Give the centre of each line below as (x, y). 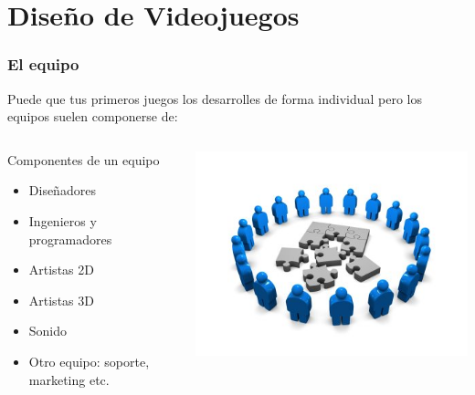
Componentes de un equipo (84, 159)
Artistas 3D (61, 300)
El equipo (43, 64)
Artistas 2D (61, 270)
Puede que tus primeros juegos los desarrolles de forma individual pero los (215, 98)
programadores (70, 239)
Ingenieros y (63, 220)
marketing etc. (69, 379)
